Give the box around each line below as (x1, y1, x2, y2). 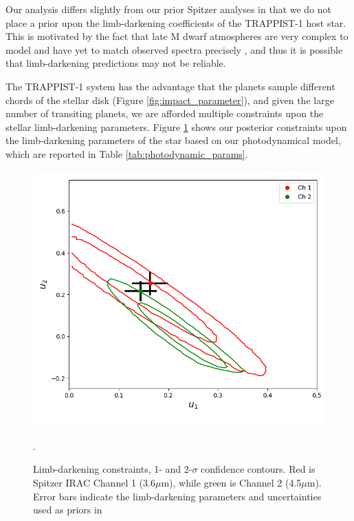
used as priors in (33, 502, 102, 517)
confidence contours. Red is (201, 462, 316, 476)
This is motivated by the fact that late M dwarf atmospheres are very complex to (5, 29, 349, 43)
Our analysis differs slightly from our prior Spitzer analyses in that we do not (5, 2, 332, 16)
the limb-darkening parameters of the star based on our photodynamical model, (5, 133, 341, 147)
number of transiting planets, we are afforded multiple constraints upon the (5, 106, 324, 121)
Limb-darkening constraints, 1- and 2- (33, 462, 192, 476)
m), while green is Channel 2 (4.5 (161, 475, 302, 489)
